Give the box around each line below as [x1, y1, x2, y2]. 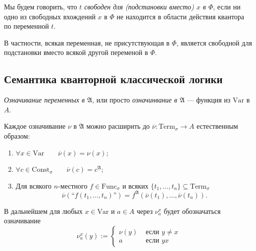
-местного [58, 180, 88, 191]
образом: [4, 130, 30, 141]
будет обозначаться [163, 205, 221, 216]
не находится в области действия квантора [116, 11, 245, 21]
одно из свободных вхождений [4, 11, 96, 21]
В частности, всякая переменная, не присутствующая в [4, 37, 170, 48]
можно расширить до [86, 121, 150, 131]
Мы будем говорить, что [4, 1, 77, 11]
